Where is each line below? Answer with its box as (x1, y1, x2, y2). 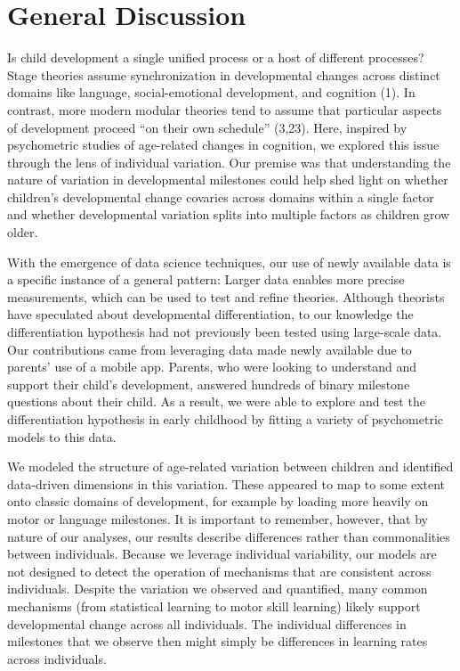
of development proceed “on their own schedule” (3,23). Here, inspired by (7, 118, 408, 136)
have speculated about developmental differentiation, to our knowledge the (7, 305, 414, 323)
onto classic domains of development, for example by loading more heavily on (7, 492, 429, 511)
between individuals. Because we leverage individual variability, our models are (7, 544, 437, 563)
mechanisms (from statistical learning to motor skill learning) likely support (7, 596, 421, 615)
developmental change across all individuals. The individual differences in (7, 614, 407, 633)
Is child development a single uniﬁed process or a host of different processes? (7, 48, 424, 67)
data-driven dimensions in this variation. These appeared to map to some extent (7, 474, 446, 493)
